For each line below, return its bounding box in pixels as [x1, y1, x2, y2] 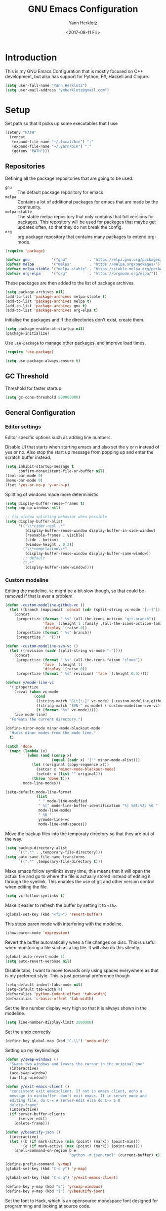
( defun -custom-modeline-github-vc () [5, 603, 85, 608]
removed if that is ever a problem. [5, 593, 74, 599]
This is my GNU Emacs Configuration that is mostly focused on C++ [5, 68, 143, 74]
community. [17, 204, 41, 210]
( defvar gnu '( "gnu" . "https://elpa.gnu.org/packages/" [5, 257, 165, 262]
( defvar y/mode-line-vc [5, 680, 54, 685]
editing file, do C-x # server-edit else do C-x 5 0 [9, 1098, 121, 1103]
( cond [34, 694, 45, 699]
